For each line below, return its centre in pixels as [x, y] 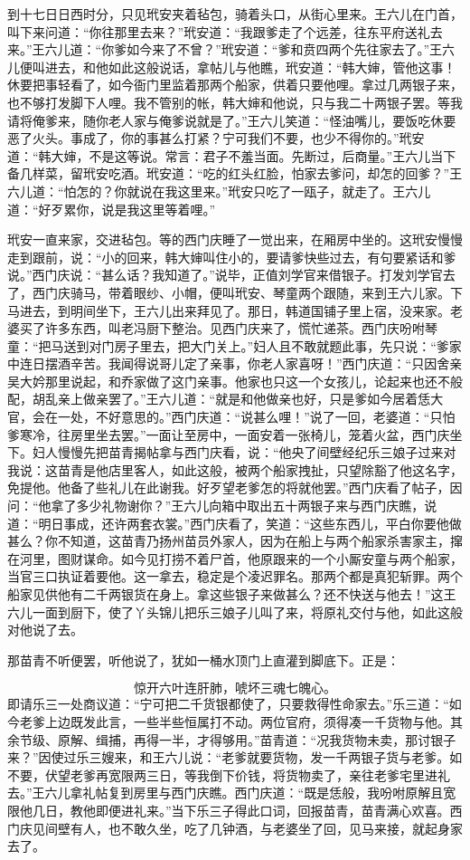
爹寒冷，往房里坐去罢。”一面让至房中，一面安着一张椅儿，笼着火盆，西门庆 [229, 434]
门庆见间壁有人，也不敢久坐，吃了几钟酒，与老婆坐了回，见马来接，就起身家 [235, 828]
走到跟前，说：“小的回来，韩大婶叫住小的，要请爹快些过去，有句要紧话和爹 [232, 257]
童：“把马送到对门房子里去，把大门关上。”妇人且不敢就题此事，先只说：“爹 [228, 345]
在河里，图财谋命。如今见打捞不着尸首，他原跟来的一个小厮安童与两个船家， [235, 558]
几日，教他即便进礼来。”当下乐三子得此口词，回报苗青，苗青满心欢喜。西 [247, 810]
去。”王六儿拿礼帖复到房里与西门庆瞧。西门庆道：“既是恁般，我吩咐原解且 [226, 793]
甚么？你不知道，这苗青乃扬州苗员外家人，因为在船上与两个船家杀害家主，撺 [235, 541]
